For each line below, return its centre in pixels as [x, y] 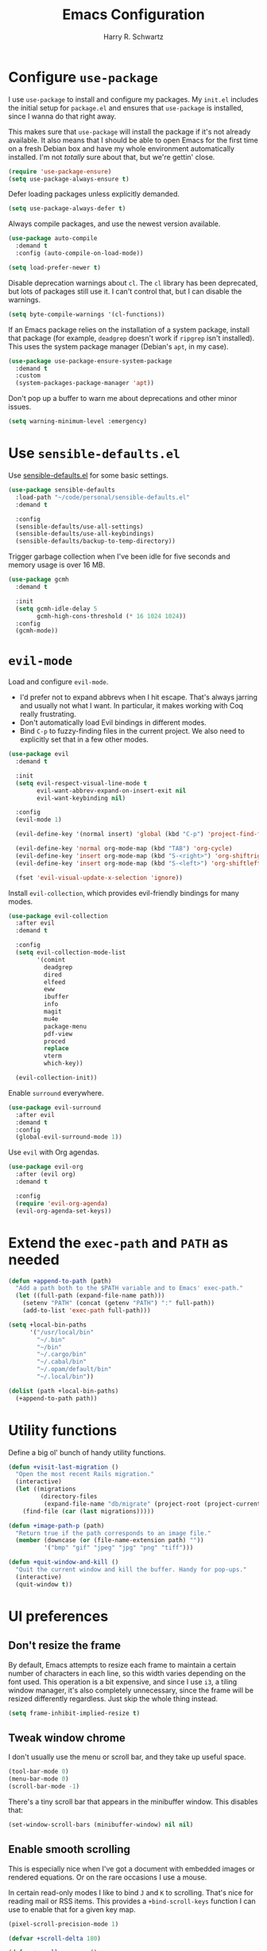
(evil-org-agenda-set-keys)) [64, 1211]
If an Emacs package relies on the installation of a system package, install [129, 329]
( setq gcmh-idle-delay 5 [56, 609]
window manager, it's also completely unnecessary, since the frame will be [131, 1690]
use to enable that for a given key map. [72, 1909]
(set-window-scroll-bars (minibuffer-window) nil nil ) [101, 1824]
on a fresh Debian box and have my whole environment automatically [121, 148]
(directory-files [69, 1497]
